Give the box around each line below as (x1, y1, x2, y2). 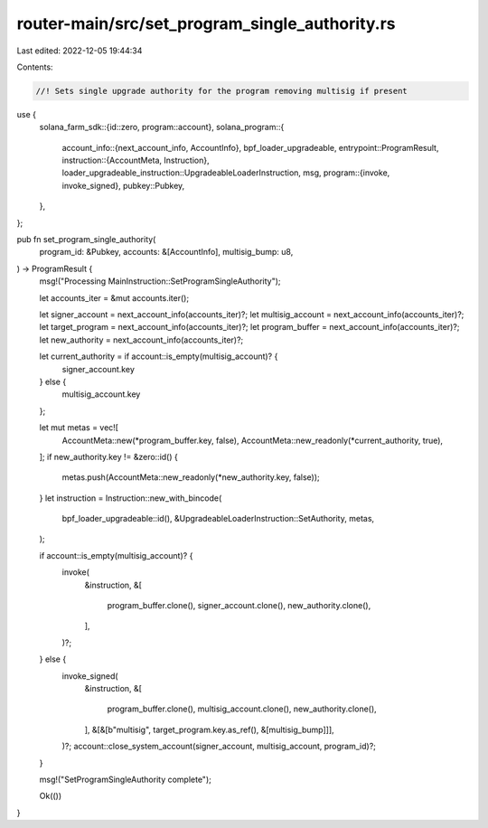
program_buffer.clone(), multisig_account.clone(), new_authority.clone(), (107, 703, 377, 714)
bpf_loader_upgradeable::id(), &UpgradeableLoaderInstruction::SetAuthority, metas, (61, 513, 375, 524)
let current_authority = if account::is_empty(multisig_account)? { (39, 351, 278, 362)
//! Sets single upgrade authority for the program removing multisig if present (35, 86, 408, 96)
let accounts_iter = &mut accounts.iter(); (39, 292, 190, 303)
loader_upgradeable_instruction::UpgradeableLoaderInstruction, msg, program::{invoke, (61, 167, 390, 178)
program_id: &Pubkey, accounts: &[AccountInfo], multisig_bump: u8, (39, 247, 294, 258)
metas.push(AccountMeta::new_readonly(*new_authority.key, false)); (61, 472, 320, 483)
